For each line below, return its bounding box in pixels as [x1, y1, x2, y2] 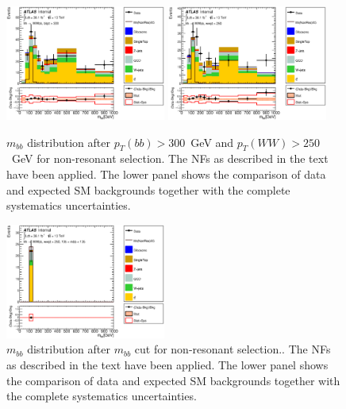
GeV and [190, 133, 234, 150]
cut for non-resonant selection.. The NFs [134, 341, 331, 357]
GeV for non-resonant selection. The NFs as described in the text [11, 150, 329, 167]
